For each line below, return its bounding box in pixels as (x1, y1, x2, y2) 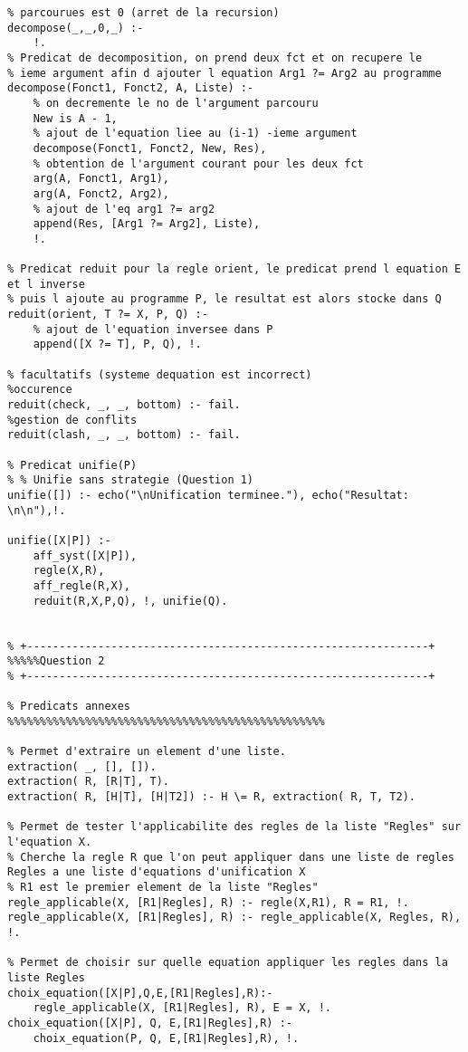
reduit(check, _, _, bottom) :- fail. (7, 398, 241, 412)
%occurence (7, 383, 72, 397)
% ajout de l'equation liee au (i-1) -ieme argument (33, 127, 358, 140)
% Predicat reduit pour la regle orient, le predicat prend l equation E (7, 263, 462, 276)
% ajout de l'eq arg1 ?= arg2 (33, 202, 215, 215)
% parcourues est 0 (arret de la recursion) (7, 6, 280, 19)
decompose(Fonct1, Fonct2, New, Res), (33, 141, 267, 155)
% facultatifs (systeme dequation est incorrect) (7, 368, 312, 381)
